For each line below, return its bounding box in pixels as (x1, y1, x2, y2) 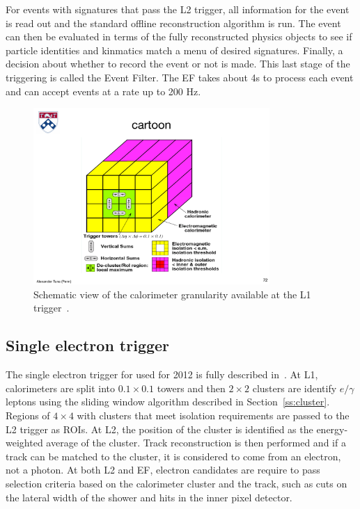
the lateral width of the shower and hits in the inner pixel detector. (6, 490, 292, 504)
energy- (316, 421, 348, 436)
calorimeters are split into (6, 380, 115, 395)
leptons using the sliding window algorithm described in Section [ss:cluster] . (6, 394, 330, 409)
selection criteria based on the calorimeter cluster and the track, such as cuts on (6, 476, 347, 490)
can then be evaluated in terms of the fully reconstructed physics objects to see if (6, 29, 352, 44)
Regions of (6, 407, 50, 422)
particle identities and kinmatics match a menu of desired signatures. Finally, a (6, 42, 343, 57)
